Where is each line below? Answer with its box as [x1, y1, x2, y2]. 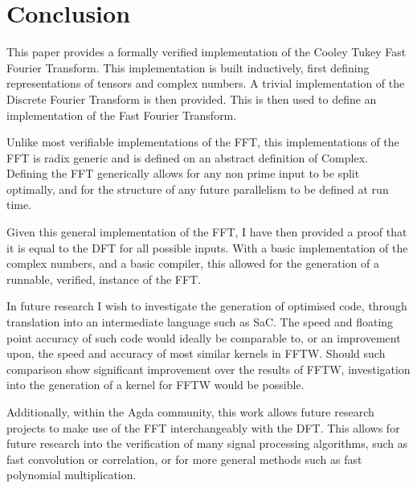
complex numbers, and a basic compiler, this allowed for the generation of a [6, 255, 379, 272]
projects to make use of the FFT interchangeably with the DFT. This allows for [6, 419, 400, 436]
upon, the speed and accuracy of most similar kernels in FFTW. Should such [6, 345, 386, 362]
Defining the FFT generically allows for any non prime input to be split [6, 165, 360, 182]
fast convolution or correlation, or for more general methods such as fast [6, 450, 362, 467]
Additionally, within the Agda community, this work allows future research [6, 404, 374, 420]
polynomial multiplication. [6, 466, 137, 483]
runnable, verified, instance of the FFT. [6, 270, 202, 287]
